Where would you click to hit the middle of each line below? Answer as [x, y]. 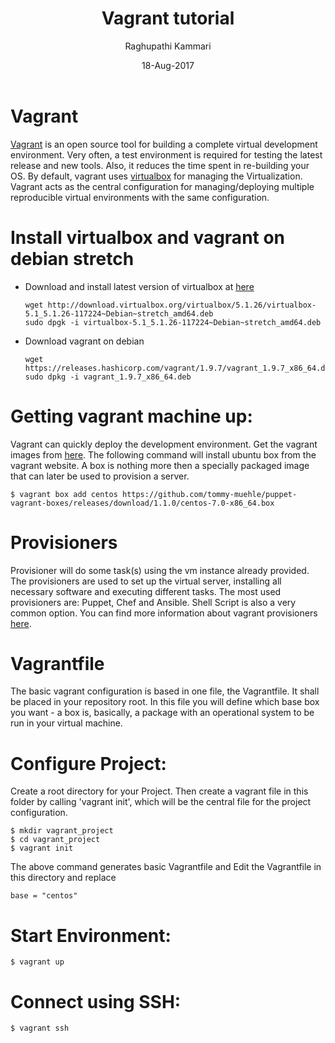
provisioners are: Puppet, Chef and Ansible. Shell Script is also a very [153, 602]
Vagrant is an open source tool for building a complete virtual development [164, 144]
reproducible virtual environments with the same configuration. [140, 197]
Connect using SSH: [96, 1001]
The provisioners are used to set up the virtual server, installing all [146, 581]
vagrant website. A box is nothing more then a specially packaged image [160, 465]
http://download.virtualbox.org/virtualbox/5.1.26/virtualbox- [182, 305]
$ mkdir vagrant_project [62, 831]
